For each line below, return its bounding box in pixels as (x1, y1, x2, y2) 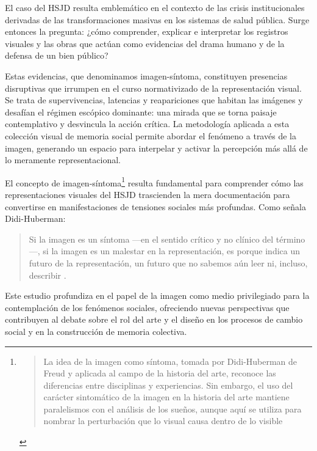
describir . (29, 268, 66, 281)
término (276, 232, 305, 245)
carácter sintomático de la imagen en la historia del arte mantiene (43, 391, 290, 403)
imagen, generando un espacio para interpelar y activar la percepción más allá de (5, 141, 308, 154)
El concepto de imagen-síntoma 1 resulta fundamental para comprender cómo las (5, 174, 304, 189)
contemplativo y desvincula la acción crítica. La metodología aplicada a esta (5, 117, 290, 130)
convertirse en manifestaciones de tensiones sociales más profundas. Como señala (5, 200, 306, 213)
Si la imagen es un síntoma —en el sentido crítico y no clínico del (29, 232, 274, 245)
